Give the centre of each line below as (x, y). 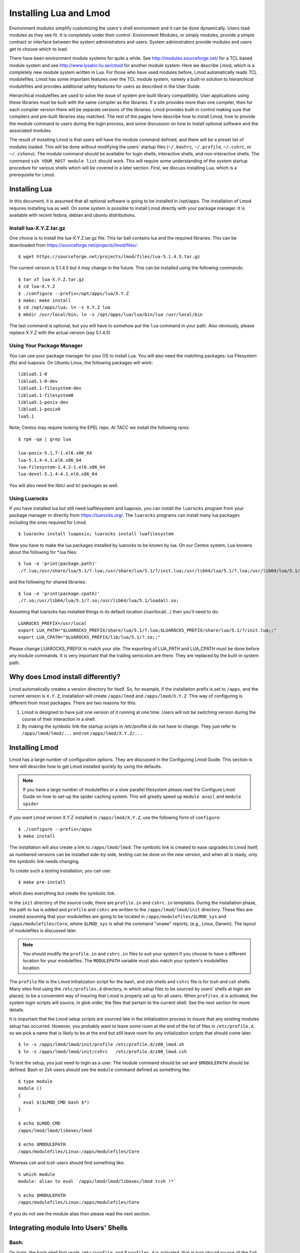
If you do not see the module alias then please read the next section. (80, 1213)
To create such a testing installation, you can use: (60, 871)
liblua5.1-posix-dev (43, 402)
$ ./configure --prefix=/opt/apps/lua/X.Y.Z (74, 293)
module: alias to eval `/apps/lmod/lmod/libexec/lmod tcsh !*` (97, 1181)
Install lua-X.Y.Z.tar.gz (37, 228)
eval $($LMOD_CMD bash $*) (56, 1102)
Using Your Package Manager (46, 346)
